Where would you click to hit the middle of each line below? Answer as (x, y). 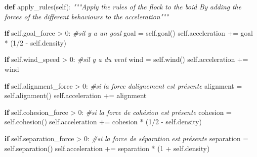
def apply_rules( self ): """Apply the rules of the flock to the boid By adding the (123, 6)
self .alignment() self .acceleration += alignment (76, 95)
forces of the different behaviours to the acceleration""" (86, 16)
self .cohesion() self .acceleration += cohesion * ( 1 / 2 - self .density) (103, 122)
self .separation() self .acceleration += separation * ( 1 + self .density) (107, 148)
